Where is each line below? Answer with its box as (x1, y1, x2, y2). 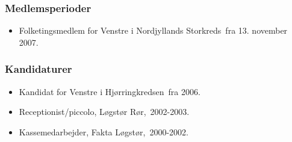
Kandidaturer (5, 61, 72, 76)
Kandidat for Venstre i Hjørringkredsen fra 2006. (19, 85, 200, 97)
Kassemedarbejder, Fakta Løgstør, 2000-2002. (19, 125, 188, 138)
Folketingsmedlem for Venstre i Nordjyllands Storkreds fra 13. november (19, 24, 288, 37)
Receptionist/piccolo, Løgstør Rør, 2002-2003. (19, 105, 190, 118)
